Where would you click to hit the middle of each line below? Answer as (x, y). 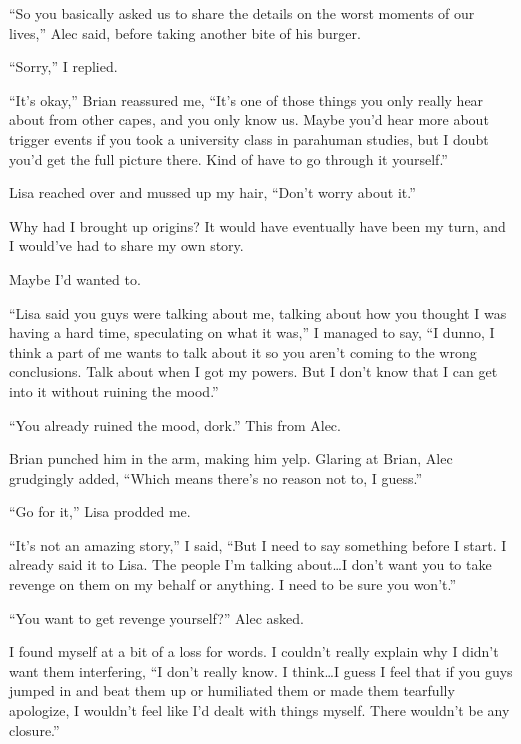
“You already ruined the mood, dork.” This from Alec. (175, 424)
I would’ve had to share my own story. (126, 245)
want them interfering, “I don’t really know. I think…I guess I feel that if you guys (261, 670)
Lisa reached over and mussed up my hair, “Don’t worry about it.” (212, 192)
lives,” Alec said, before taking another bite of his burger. (185, 32)
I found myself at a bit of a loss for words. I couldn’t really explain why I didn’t (254, 651)
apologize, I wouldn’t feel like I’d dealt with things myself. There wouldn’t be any (259, 710)
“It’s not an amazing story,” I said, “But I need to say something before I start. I (258, 544)
